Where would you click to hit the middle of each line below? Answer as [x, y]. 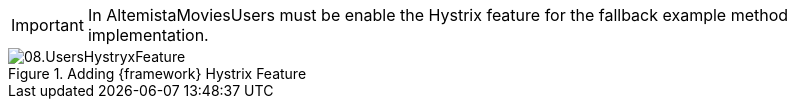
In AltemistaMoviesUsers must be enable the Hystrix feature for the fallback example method [438, 15]
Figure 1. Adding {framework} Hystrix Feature [157, 73]
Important [47, 25]
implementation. [148, 35]
